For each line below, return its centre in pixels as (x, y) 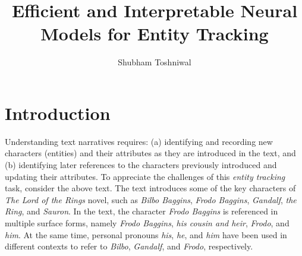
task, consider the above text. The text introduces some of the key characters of (150, 188)
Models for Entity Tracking (155, 34)
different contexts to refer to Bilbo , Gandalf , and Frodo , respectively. (129, 246)
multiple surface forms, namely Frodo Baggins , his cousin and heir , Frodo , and (147, 223)
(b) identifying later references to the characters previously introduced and (141, 165)
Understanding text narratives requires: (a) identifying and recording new (139, 141)
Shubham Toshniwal (155, 62)
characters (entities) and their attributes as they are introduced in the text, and (150, 153)
